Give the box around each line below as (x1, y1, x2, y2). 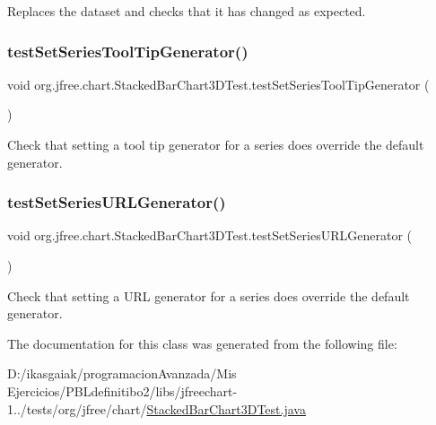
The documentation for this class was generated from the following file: (7, 334, 397, 352)
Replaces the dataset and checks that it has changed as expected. (7, 2, 366, 20)
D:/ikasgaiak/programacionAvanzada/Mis (7, 364, 237, 383)
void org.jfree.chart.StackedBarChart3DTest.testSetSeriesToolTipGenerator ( (7, 74, 430, 93)
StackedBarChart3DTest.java (146, 399, 306, 418)
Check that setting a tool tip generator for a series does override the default (7, 135, 424, 153)
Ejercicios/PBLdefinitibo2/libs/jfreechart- (7, 381, 238, 400)
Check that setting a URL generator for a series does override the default (7, 286, 410, 305)
